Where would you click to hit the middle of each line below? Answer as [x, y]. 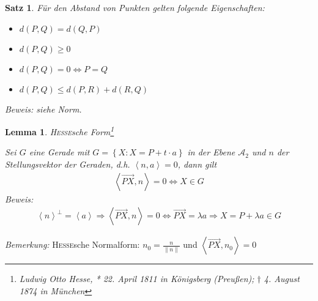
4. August [282, 279]
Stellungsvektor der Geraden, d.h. [68, 164]
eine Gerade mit [59, 152]
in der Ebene [211, 152]
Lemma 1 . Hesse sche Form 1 [60, 131]
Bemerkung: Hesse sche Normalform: [72, 244]
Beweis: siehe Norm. [43, 109]
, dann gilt [197, 164]
